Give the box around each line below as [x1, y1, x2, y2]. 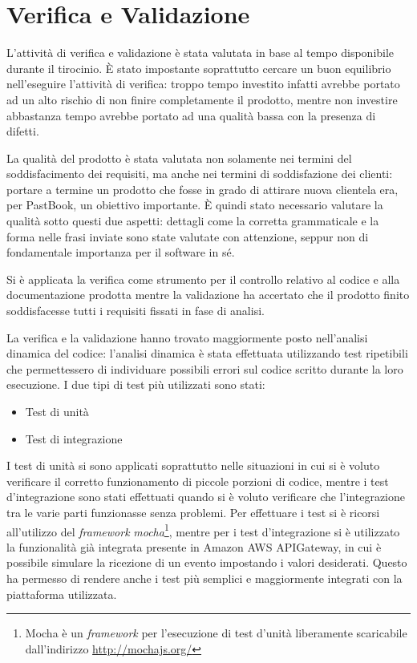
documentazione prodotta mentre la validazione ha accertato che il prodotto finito [6, 286, 410, 303]
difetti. [6, 123, 39, 139]
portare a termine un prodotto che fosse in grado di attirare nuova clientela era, [6, 180, 399, 197]
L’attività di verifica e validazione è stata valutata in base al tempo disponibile [6, 44, 395, 61]
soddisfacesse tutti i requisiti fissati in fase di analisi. [6, 302, 265, 319]
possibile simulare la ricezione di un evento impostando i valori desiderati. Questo [6, 554, 407, 571]
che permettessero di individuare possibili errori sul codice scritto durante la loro [6, 360, 403, 377]
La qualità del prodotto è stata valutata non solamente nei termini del [6, 149, 352, 166]
